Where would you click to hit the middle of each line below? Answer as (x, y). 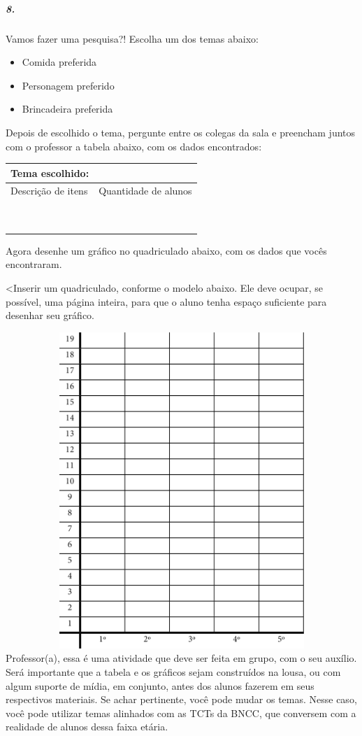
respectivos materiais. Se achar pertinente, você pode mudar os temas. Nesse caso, (181, 699)
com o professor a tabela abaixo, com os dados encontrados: (134, 146)
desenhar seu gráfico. (50, 315)
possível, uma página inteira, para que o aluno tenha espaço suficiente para (166, 301)
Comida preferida (59, 62)
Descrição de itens (49, 191)
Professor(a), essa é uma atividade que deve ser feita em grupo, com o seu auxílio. (181, 658)
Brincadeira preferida (67, 109)
